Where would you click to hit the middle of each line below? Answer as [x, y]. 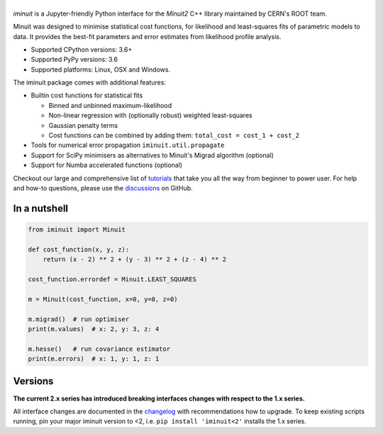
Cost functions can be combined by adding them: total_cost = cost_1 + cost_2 [174, 136]
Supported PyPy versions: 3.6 [74, 60]
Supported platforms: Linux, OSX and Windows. [100, 69]
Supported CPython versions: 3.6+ [82, 49]
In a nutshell [41, 208]
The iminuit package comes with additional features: [90, 82]
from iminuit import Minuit [77, 230]
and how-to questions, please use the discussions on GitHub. [103, 188]
